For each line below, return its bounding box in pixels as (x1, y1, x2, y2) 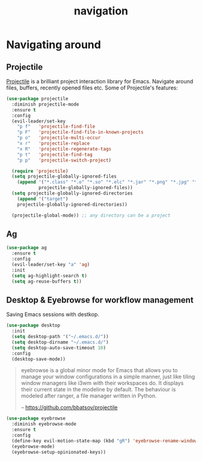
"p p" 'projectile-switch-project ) (17, 157, 112, 163)
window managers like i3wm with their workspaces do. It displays (20, 379, 184, 387)
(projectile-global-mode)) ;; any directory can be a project (11, 212, 171, 218)
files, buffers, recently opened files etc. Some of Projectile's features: (6, 84, 179, 91)
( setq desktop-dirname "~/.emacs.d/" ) (11, 339, 109, 345)
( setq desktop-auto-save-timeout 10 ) (11, 345, 106, 351)
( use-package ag (6, 245, 47, 251)
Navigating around (6, 38, 101, 52)
